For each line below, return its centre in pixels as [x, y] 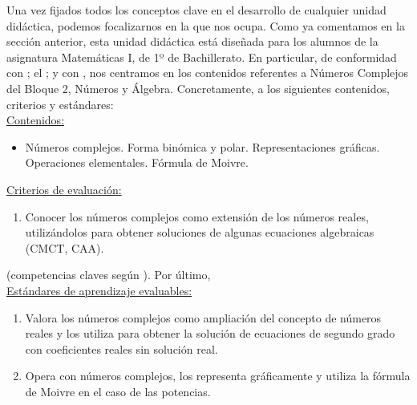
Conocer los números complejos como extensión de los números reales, [197, 216]
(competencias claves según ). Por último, [109, 275]
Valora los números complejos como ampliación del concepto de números [203, 317]
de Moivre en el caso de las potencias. [118, 391]
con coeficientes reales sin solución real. [121, 348]
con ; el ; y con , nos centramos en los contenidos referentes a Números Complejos [208, 73]
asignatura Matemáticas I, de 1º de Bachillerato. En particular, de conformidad [202, 57]
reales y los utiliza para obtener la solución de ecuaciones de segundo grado [210, 333]
